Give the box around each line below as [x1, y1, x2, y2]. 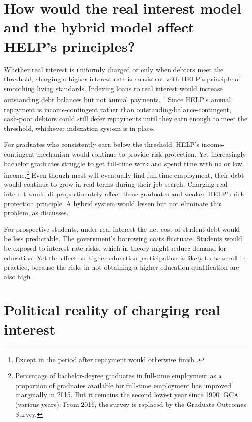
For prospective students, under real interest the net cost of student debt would [4, 224, 240, 234]
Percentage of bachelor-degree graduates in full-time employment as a [15, 371, 222, 381]
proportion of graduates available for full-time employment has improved [15, 380, 232, 390]
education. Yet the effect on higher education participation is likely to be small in [4, 252, 246, 262]
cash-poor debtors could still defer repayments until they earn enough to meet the [4, 114, 248, 124]
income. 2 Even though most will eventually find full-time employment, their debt [4, 168, 244, 179]
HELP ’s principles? [4, 36, 135, 56]
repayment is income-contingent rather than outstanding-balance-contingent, [4, 104, 231, 114]
